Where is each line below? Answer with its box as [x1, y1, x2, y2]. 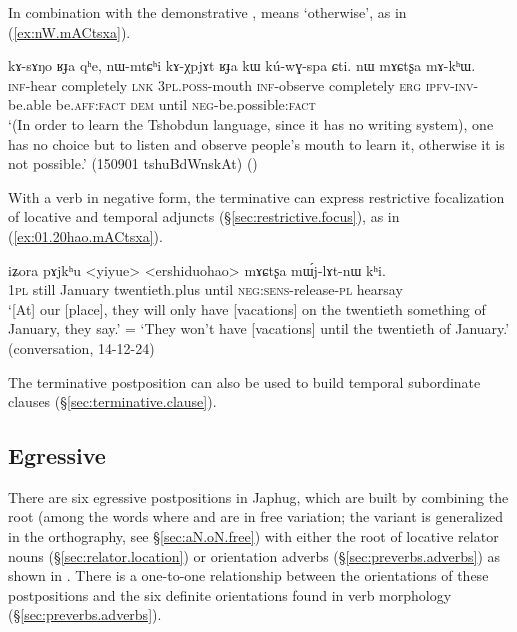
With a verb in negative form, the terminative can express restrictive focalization [8, 186, 505, 207]
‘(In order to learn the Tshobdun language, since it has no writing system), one [8, 113, 494, 134]
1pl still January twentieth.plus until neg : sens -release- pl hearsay [8, 279, 403, 300]
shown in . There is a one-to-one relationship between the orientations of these [8, 565, 489, 586]
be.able [8, 94, 52, 115]
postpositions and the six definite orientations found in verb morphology [8, 584, 452, 605]
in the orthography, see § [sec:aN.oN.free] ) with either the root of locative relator [8, 526, 499, 547]
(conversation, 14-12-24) [8, 337, 155, 358]
